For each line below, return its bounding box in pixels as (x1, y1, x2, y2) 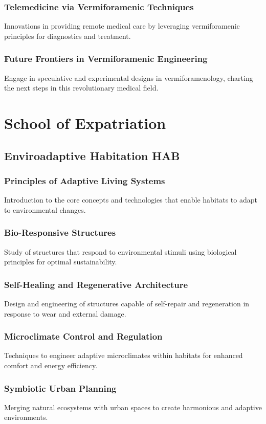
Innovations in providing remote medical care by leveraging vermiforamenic (4, 20, 240, 31)
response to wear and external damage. (4, 308, 126, 319)
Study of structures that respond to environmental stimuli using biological (4, 246, 237, 257)
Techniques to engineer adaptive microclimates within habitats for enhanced (4, 350, 243, 361)
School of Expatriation (4, 113, 166, 133)
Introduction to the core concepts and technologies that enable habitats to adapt (4, 194, 257, 205)
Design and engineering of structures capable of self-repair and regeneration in (4, 298, 250, 308)
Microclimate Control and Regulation (4, 330, 163, 343)
